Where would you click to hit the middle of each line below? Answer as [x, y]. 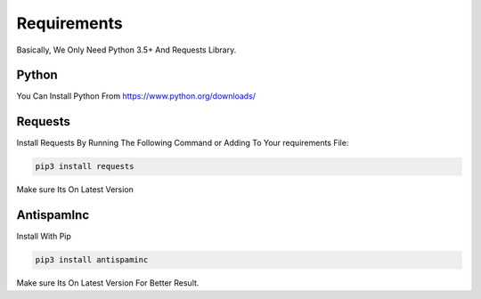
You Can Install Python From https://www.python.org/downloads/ [136, 96]
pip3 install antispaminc [92, 260]
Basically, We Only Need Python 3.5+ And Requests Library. [126, 50]
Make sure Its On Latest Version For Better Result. [108, 283]
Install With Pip [44, 237]
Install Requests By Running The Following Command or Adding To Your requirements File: [183, 143]
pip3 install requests [85, 166]
